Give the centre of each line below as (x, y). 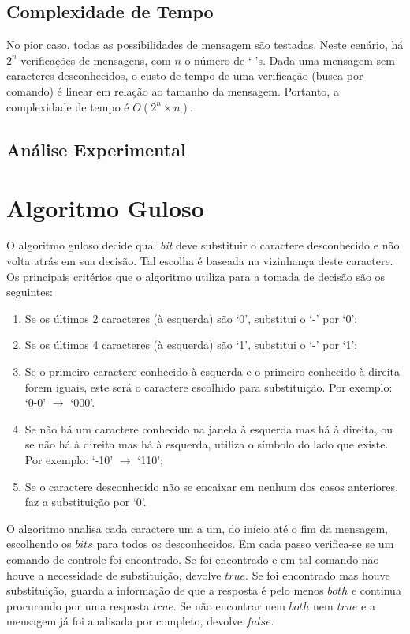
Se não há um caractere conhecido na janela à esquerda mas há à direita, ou (209, 428)
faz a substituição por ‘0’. (86, 502)
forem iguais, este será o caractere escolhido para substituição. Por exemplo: (209, 386)
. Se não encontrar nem (229, 605)
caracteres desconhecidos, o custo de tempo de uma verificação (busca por (185, 75)
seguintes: (30, 292)
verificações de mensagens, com (96, 60)
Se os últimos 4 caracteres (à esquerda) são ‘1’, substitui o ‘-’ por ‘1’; (191, 345)
